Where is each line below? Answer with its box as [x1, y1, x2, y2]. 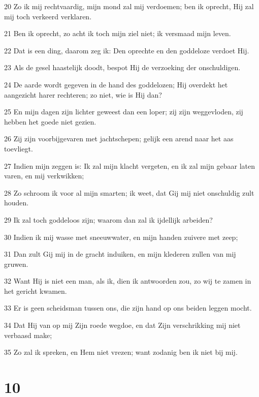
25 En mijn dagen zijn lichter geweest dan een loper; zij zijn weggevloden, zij [4, 106, 243, 117]
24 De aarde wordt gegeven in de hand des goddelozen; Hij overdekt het [4, 79, 228, 89]
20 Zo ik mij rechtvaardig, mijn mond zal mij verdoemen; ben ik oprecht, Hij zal [4, 1, 254, 11]
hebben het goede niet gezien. [4, 116, 96, 127]
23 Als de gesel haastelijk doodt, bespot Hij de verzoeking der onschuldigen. [4, 62, 241, 73]
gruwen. [4, 258, 28, 269]
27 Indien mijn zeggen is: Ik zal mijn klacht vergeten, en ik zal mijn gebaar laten [4, 160, 255, 171]
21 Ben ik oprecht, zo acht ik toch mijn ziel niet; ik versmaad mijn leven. [4, 28, 231, 39]
